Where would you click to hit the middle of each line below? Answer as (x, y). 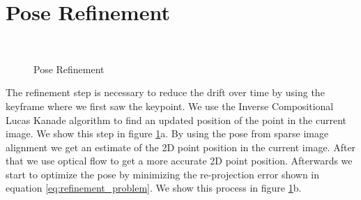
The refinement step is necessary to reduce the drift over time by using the (165, 92)
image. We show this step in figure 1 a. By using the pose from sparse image (167, 133)
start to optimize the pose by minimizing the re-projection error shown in (163, 174)
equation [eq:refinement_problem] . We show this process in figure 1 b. (154, 188)
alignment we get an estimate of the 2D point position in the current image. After (181, 147)
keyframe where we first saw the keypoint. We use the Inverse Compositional (170, 106)
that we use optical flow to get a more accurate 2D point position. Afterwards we (179, 161)
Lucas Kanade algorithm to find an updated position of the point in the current (176, 120)
